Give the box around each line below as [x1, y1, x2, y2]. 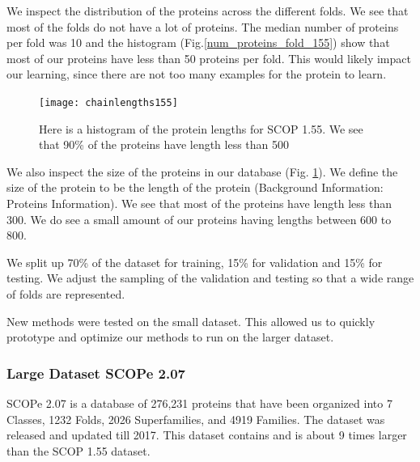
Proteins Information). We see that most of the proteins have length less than [6, 195, 392, 211]
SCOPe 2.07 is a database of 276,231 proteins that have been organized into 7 [6, 394, 392, 411]
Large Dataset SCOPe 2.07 [6, 362, 186, 383]
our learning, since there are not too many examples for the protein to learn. [6, 66, 387, 83]
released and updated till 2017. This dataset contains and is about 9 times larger [6, 426, 407, 443]
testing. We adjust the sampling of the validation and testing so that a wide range [6, 269, 414, 286]
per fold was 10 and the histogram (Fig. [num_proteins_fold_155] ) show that [6, 34, 390, 51]
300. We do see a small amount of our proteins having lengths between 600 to [6, 210, 392, 227]
